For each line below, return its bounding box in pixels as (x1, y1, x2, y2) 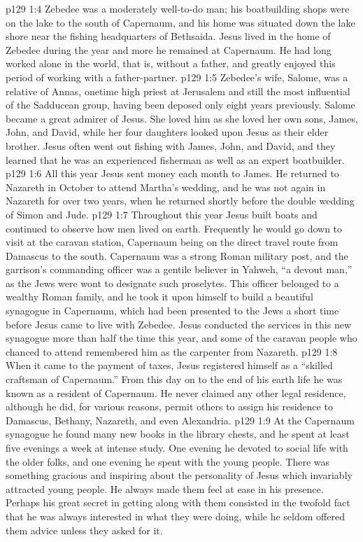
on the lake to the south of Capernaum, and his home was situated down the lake (6, 15, 355, 29)
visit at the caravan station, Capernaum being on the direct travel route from (6, 235, 339, 249)
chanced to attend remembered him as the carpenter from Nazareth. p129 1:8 (6, 344, 338, 359)
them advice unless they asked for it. (6, 522, 163, 537)
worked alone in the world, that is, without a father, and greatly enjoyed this (6, 56, 336, 71)
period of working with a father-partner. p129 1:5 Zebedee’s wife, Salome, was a (6, 69, 348, 84)
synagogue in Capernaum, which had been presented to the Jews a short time (6, 303, 339, 318)
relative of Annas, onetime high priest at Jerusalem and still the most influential (6, 83, 350, 98)
